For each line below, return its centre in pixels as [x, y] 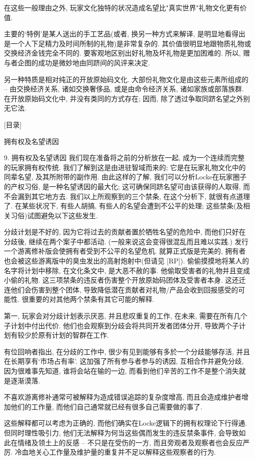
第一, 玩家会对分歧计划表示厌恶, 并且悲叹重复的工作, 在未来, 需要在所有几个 [126, 316]
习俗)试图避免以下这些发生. [54, 215]
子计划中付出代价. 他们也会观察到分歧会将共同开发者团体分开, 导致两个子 [122, 325]
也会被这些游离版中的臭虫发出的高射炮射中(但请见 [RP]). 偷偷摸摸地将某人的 [127, 261]
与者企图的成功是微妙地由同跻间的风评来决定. [77, 62]
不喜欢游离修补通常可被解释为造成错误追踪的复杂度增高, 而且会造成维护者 [123, 397]
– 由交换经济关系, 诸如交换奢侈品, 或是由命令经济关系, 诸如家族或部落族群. [124, 89]
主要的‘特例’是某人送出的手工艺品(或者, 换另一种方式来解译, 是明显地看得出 [125, 34]
